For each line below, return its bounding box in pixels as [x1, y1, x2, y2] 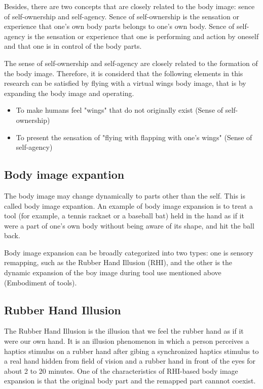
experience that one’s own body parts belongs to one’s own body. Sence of [4, 21, 235, 31]
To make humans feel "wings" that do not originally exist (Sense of [16, 105, 223, 115]
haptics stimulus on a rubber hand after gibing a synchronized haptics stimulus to [4, 345, 259, 356]
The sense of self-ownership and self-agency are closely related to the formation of [4, 57, 258, 68]
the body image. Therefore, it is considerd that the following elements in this [4, 68, 243, 78]
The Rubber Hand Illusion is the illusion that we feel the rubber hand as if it [4, 326, 244, 336]
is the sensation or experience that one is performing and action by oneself [27, 30, 259, 41]
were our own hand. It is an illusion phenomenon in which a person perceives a [4, 336, 249, 346]
